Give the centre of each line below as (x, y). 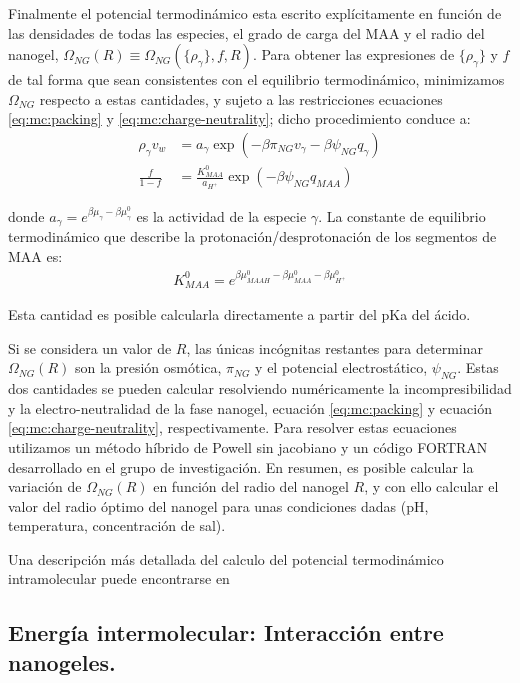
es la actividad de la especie (221, 216)
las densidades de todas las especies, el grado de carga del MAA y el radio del (246, 32)
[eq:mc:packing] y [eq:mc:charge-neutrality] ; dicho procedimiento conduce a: (239, 118)
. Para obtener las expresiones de (353, 54)
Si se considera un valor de (90, 347)
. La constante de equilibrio (402, 216)
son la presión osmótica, (148, 367)
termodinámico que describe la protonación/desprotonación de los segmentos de (252, 236)
